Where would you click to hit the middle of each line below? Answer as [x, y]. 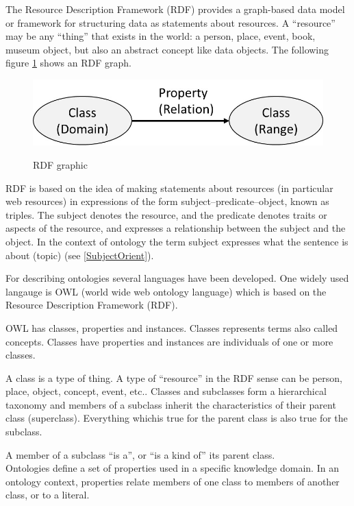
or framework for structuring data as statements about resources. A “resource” [170, 22]
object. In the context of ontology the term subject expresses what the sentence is [177, 241]
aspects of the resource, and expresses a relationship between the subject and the [176, 228]
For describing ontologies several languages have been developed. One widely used [177, 278]
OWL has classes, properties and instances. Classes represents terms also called [172, 327]
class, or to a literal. [48, 495]
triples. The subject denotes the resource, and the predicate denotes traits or [166, 214]
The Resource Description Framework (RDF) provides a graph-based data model [175, 9]
